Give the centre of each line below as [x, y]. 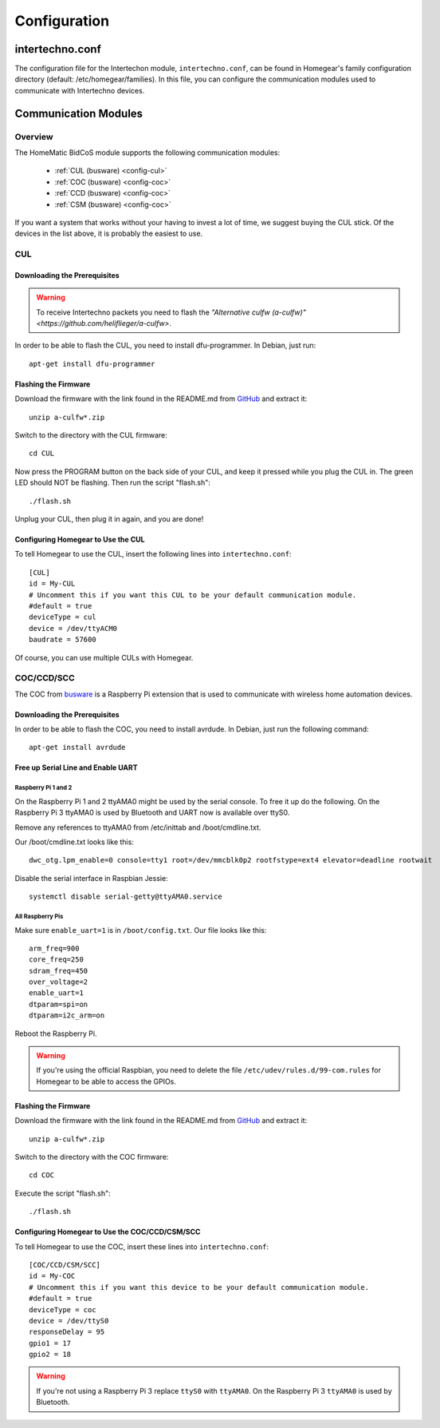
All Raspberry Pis [39, 916]
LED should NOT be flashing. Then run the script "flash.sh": [112, 482]
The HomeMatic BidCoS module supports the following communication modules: [147, 153]
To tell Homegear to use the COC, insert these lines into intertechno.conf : [142, 1247]
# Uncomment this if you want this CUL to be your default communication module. [193, 595]
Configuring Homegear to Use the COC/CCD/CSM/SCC [108, 1232]
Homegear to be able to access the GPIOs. [106, 1081]
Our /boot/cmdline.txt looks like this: [75, 842]
